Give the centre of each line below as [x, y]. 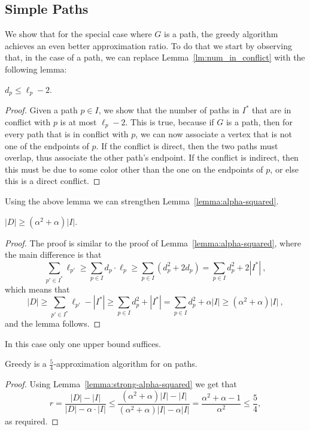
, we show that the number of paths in [169, 110]
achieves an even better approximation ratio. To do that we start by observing [148, 45]
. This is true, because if [170, 121]
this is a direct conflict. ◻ [53, 181]
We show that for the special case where [78, 34]
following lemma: [36, 69]
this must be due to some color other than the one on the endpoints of [134, 169]
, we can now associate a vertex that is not [214, 134]
